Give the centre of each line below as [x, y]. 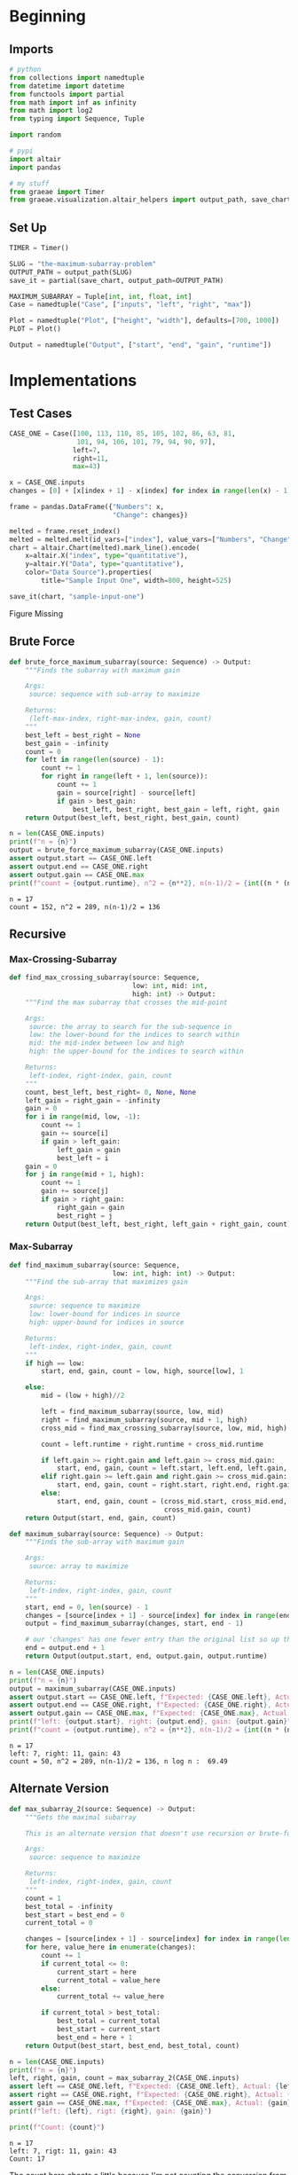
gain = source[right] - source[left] [126, 793]
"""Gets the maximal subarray [81, 1817]
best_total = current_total [109, 2021]
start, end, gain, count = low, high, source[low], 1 [142, 1371]
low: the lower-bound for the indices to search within [134, 1035]
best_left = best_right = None [83, 735]
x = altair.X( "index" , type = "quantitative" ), [107, 556]
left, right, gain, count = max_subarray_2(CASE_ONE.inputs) [125, 2078]
